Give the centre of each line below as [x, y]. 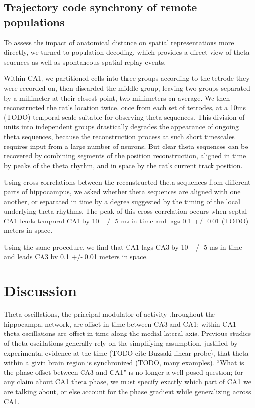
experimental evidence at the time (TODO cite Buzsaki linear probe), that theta [126, 352]
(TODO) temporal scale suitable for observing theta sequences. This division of [124, 117]
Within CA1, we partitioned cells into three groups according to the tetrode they [127, 78]
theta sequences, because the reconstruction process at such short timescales [119, 136]
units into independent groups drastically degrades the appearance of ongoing [121, 127]
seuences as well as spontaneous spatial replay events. [85, 61]
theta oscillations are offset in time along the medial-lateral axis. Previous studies [127, 333]
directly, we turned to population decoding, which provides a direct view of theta [127, 52]
